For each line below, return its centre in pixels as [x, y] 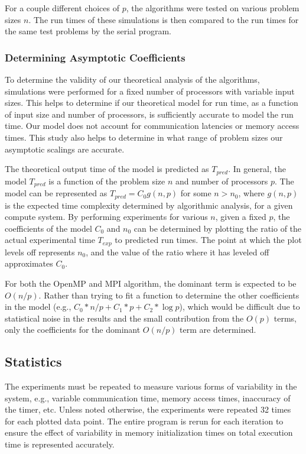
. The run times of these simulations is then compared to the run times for [164, 19]
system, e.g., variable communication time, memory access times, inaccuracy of [148, 398]
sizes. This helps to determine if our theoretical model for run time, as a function [152, 103]
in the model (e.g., [38, 307]
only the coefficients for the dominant [73, 330]
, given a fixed [241, 217]
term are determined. [218, 330]
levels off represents [40, 252]
